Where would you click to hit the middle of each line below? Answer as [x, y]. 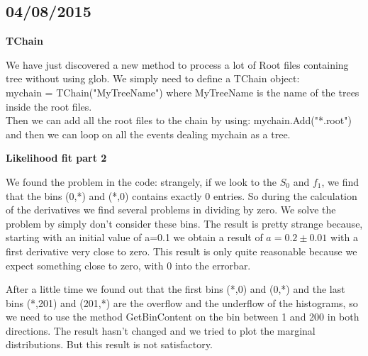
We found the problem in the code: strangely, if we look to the [141, 181]
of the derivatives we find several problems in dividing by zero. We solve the [171, 210]
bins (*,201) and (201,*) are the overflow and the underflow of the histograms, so [182, 302]
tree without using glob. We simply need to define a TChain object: [153, 78]
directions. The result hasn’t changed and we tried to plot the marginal [161, 330]
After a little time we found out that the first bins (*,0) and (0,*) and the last [175, 289]
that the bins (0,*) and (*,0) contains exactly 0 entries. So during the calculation [182, 195]
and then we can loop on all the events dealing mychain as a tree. [148, 134]
